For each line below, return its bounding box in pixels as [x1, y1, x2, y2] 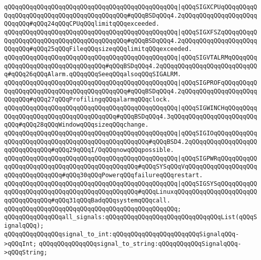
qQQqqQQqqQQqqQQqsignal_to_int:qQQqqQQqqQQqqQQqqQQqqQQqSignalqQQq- [4, 230, 239, 238]
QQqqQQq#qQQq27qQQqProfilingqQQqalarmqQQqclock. [4, 96, 171, 103]
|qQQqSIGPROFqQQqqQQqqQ [177, 79, 257, 86]
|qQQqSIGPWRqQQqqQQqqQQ [177, 154, 257, 162]
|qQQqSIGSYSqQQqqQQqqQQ [177, 180, 257, 187]
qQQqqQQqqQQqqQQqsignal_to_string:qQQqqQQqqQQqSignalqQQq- [39, 240, 242, 248]
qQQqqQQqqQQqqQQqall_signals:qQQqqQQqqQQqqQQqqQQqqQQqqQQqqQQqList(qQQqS [4, 214, 257, 221]
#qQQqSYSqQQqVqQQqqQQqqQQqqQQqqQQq [137, 163, 257, 171]
